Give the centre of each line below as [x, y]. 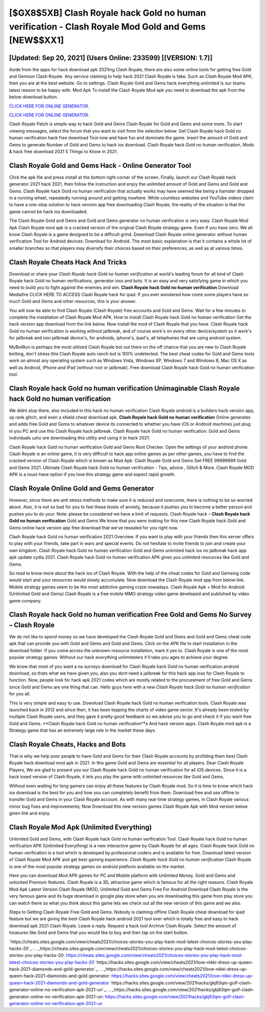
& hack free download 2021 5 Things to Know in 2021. [63, 151]
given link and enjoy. [30, 813]
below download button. [34, 97]
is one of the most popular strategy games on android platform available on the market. [97, 866]
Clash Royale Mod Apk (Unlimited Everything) [80, 827]
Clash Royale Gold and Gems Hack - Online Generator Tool [100, 165]
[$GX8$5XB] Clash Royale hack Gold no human [107, 13]
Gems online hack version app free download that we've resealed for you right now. [94, 527]
